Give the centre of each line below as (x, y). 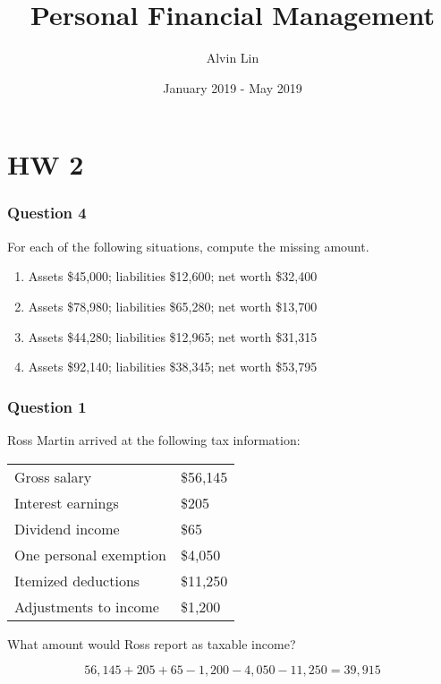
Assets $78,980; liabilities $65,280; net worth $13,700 (173, 306)
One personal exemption (90, 554)
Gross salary (53, 476)
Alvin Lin (233, 58)
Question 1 (47, 406)
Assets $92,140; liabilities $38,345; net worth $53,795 (173, 367)
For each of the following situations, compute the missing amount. (188, 246)
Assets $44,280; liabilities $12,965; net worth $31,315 (173, 336)
